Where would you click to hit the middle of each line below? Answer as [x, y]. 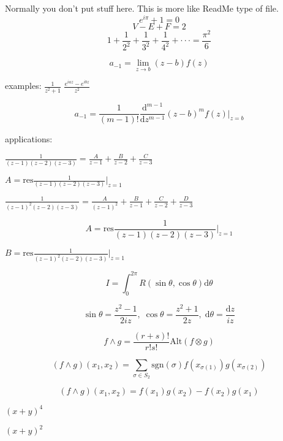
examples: [23, 86]
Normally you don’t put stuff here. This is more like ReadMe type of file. [142, 8]
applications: [29, 139]
